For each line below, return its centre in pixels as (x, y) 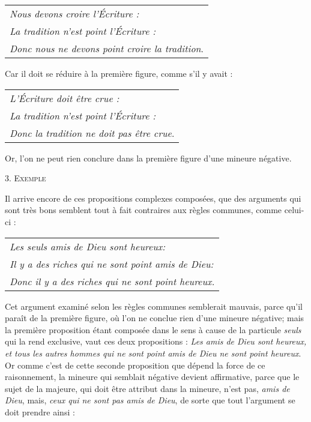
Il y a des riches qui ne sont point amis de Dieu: (112, 264)
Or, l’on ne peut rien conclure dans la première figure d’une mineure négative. (148, 158)
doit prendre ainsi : (40, 411)
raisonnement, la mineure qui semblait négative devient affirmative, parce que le (152, 377)
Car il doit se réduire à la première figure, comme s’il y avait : (119, 73)
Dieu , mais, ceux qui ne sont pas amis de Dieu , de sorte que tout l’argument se (150, 400)
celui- (294, 210)
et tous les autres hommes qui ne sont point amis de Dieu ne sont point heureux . (153, 353)
